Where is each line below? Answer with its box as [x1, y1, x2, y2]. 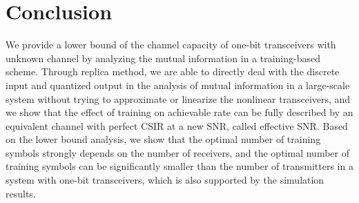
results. [6, 186, 36, 200]
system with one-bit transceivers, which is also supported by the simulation [6, 173, 324, 187]
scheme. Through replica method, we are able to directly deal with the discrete [6, 64, 340, 79]
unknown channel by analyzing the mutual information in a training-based [6, 50, 321, 65]
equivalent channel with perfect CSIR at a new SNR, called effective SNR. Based [6, 118, 348, 133]
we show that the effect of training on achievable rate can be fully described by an [6, 105, 353, 119]
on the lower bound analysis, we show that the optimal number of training [6, 132, 321, 146]
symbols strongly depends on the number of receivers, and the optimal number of [6, 145, 349, 159]
